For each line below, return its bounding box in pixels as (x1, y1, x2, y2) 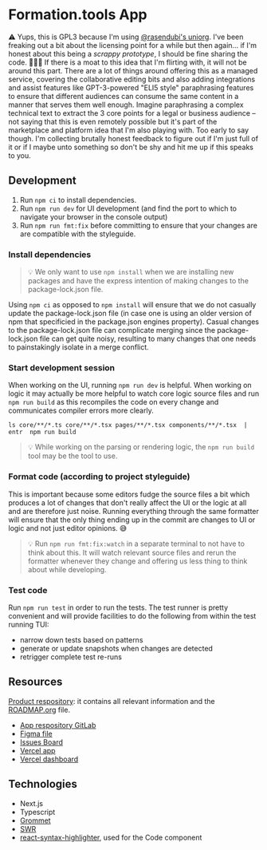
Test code (8, 584, 48, 595)
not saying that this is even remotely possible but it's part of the (8, 117, 218, 126)
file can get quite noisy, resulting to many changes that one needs (39, 334, 257, 344)
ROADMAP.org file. (8, 705, 70, 714)
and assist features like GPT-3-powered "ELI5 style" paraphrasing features (8, 82, 254, 93)
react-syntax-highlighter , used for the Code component (19, 832, 202, 842)
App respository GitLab (19, 720, 96, 729)
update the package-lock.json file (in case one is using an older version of (8, 309, 253, 318)
